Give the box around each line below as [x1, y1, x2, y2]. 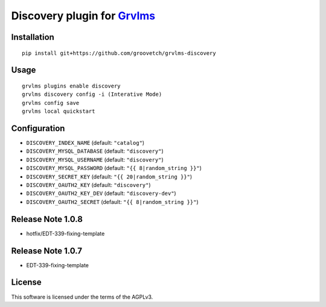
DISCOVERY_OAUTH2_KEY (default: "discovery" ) [26, 182, 151, 188]
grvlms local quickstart [22, 108, 95, 115]
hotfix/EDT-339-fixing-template [26, 230, 105, 237]
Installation [11, 32, 54, 42]
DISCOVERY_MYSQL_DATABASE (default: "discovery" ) [26, 148, 164, 155]
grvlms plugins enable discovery [22, 82, 121, 89]
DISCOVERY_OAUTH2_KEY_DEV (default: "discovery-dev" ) [26, 190, 176, 197]
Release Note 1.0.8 [11, 214, 83, 224]
